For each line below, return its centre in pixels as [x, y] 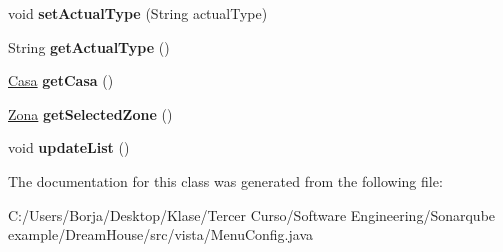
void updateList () [69, 147]
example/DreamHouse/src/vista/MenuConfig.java [161, 234]
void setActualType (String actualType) [138, 13]
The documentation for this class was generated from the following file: [225, 180]
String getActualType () [89, 46]
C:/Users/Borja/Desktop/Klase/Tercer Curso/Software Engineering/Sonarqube [252, 214]
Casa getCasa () [61, 80]
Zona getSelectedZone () [90, 113]
